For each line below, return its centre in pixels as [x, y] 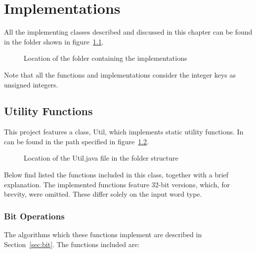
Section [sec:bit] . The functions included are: [72, 244]
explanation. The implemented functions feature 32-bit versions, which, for [117, 184]
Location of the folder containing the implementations [106, 58]
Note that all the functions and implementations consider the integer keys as [120, 74]
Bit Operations [34, 216]
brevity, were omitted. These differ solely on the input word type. [103, 194]
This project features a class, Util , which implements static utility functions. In [124, 132]
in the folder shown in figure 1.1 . [54, 41]
